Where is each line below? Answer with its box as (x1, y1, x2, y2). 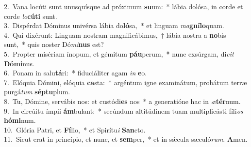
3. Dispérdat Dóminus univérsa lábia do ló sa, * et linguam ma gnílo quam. (4, 20, 224, 30)
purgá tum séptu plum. (4, 87, 70, 97)
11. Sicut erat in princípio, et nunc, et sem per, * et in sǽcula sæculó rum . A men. (4, 134, 248, 144)
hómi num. (4, 115, 36, 125)
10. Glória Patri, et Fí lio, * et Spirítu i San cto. (4, 124, 146, 134)
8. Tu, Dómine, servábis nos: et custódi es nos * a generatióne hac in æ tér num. (4, 96, 241, 106)
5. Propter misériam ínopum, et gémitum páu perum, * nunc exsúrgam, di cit (4, 48, 234, 59)
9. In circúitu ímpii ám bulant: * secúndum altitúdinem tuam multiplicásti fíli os (4, 105, 243, 116)
